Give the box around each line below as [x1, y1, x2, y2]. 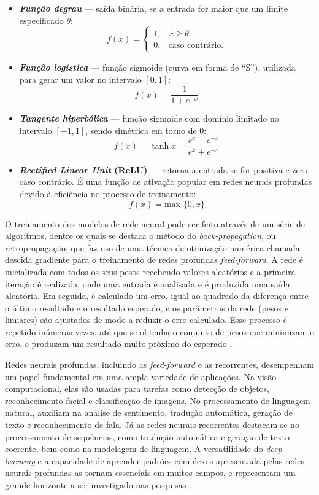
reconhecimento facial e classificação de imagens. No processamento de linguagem [5, 394, 310, 407]
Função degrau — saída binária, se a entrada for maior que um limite [19, 2, 288, 14]
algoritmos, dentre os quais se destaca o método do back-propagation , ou [5, 229, 276, 242]
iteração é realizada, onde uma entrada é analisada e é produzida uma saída [5, 277, 290, 290]
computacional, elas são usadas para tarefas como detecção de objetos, [5, 382, 269, 395]
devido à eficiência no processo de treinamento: [19, 187, 196, 200]
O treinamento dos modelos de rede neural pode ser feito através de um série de [5, 217, 306, 230]
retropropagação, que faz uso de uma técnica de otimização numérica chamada [5, 241, 300, 254]
